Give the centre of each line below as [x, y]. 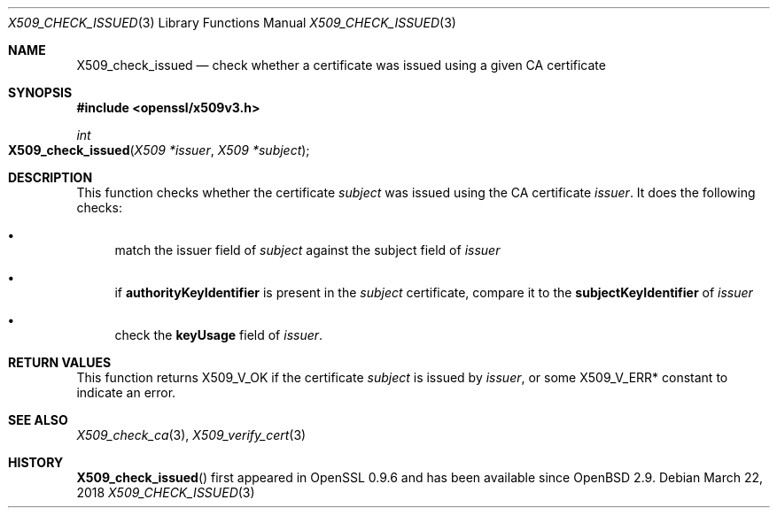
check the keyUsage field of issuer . [219, 335]
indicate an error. [126, 392]
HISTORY [36, 462]
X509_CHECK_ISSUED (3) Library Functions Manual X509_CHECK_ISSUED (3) [232, 23]
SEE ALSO [38, 420]
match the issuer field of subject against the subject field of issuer [307, 250]
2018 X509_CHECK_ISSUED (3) [166, 492]
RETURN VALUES [60, 362]
